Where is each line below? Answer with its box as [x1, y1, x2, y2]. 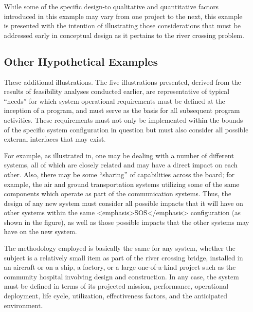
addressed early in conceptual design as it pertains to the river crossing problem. [4, 30, 244, 40]
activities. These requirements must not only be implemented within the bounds [4, 114, 243, 125]
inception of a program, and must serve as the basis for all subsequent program [4, 105, 240, 115]
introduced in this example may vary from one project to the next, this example [4, 11, 243, 21]
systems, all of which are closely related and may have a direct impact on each [4, 160, 238, 170]
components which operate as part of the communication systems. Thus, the [4, 188, 232, 199]
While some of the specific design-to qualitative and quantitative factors [4, 1, 218, 11]
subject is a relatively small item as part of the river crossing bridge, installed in [4, 252, 243, 262]
